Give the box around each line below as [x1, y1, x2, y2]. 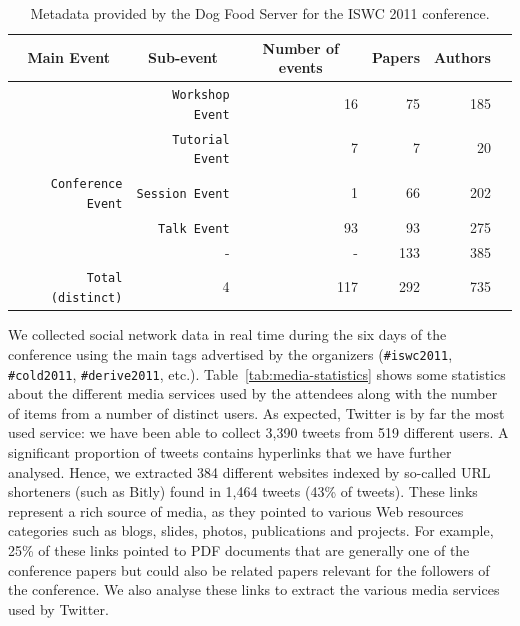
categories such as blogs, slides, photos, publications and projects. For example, [8, 520, 494, 541]
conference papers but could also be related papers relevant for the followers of [8, 559, 490, 580]
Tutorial [172, 132, 230, 147]
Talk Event [157, 221, 230, 236]
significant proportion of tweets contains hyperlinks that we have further [8, 441, 452, 462]
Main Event [27, 47, 111, 68]
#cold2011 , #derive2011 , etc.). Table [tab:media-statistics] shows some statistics [8, 363, 506, 384]
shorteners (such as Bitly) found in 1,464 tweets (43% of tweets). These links [8, 481, 478, 502]
